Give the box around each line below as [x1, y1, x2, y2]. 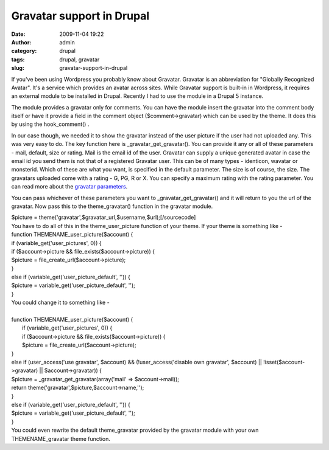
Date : [11, 30, 26, 38]
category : [11, 47, 37, 55]
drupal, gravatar [59, 55, 100, 63]
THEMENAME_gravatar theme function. [11, 435, 111, 442]
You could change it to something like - [11, 299, 110, 306]
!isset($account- [263, 359, 305, 365]
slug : [11, 64, 24, 72]
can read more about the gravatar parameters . [11, 183, 128, 190]
